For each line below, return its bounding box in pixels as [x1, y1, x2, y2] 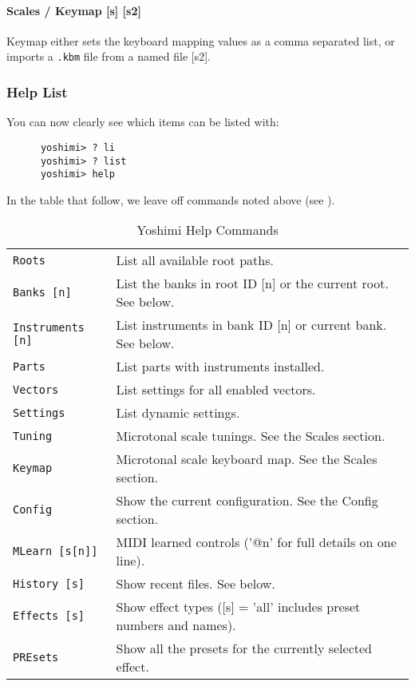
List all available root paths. [116, 251, 274, 270]
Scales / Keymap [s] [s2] [6, 2, 141, 18]
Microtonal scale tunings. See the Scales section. [116, 426, 385, 446]
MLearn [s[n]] [13, 545, 98, 558]
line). [116, 551, 145, 570]
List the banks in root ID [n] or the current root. [116, 274, 389, 293]
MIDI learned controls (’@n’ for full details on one [116, 533, 397, 552]
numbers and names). [116, 616, 236, 635]
